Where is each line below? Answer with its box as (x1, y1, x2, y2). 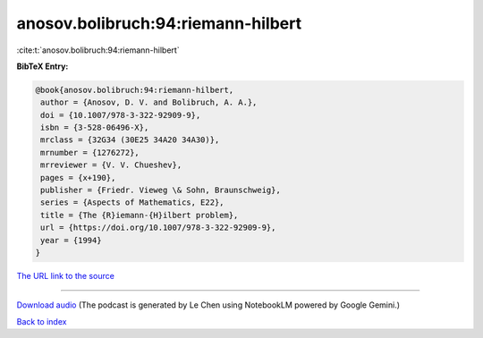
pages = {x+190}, (40, 173, 116, 182)
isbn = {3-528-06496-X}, (40, 123, 149, 133)
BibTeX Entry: (16, 61, 69, 72)
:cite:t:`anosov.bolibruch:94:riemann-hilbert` (16, 45, 180, 55)
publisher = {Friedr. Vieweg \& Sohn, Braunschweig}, (40, 185, 281, 196)
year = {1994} (40, 235, 102, 245)
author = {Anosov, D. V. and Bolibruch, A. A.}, (40, 97, 258, 107)
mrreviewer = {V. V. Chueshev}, (40, 160, 182, 170)
